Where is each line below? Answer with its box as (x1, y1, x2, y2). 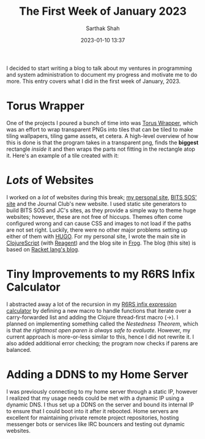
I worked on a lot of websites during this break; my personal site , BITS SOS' (6, 193, 197, 200)
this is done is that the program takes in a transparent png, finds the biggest (6, 139, 199, 146)
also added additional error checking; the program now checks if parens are (6, 339, 198, 347)
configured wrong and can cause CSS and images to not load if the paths (6, 219, 192, 227)
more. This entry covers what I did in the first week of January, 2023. (6, 77, 181, 85)
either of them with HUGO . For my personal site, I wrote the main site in (6, 232, 186, 240)
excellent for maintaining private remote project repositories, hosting (6, 414, 179, 421)
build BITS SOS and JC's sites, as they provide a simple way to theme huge (6, 207, 196, 214)
